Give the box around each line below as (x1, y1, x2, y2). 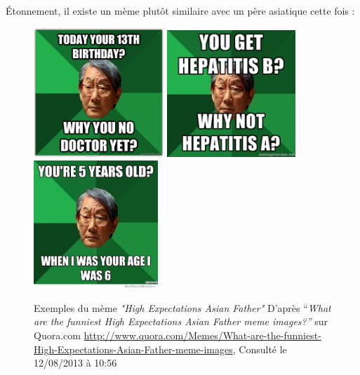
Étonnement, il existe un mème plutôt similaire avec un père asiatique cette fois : (6, 4, 355, 18)
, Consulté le (232, 341, 287, 356)
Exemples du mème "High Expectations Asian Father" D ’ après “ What (34, 300, 331, 315)
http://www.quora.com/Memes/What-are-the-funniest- (84, 327, 321, 342)
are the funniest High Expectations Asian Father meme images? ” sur (34, 314, 328, 329)
